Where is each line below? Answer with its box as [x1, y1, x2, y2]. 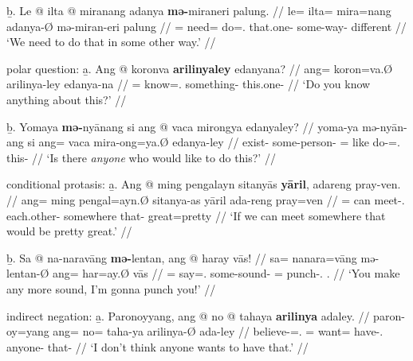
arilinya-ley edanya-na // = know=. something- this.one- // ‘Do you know [6, 76, 371, 92]
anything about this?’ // [6, 91, 127, 107]
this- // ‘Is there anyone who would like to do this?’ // [6, 149, 276, 165]
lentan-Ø [6, 265, 49, 281]
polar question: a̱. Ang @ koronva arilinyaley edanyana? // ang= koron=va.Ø [6, 60, 393, 76]
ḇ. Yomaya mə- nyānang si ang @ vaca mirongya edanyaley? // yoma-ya [6, 118, 359, 134]
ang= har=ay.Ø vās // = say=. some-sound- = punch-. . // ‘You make [52, 265, 400, 281]
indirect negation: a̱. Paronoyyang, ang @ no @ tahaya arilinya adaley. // [6, 307, 370, 324]
